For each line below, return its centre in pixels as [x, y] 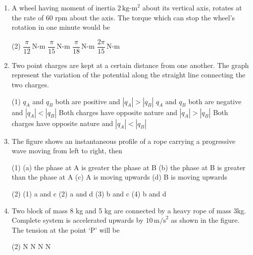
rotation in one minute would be [61, 27]
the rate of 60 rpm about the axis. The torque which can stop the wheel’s [123, 17]
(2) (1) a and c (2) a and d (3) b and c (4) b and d [89, 193]
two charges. [30, 85]
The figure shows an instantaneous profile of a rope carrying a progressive [124, 141]
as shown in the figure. [205, 220]
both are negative [215, 101]
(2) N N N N [31, 246]
